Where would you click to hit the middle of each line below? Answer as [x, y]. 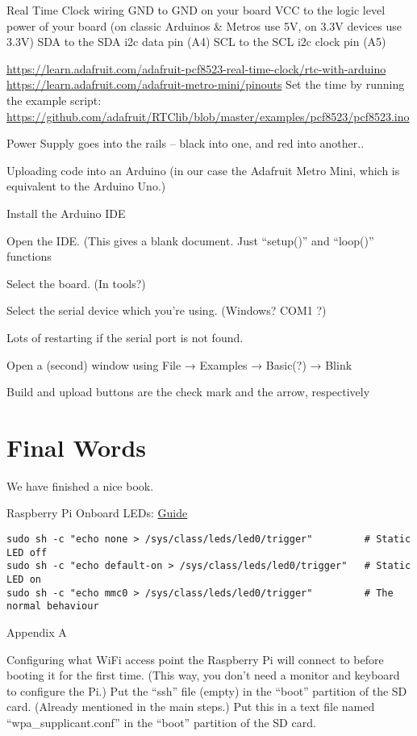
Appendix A [37, 631]
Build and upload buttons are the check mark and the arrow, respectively [188, 392]
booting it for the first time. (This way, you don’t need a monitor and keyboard [203, 675]
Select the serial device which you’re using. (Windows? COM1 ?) [167, 310]
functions [29, 256]
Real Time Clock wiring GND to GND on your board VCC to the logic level [196, 10]
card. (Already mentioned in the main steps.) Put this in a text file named [191, 707]
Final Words [76, 447]
